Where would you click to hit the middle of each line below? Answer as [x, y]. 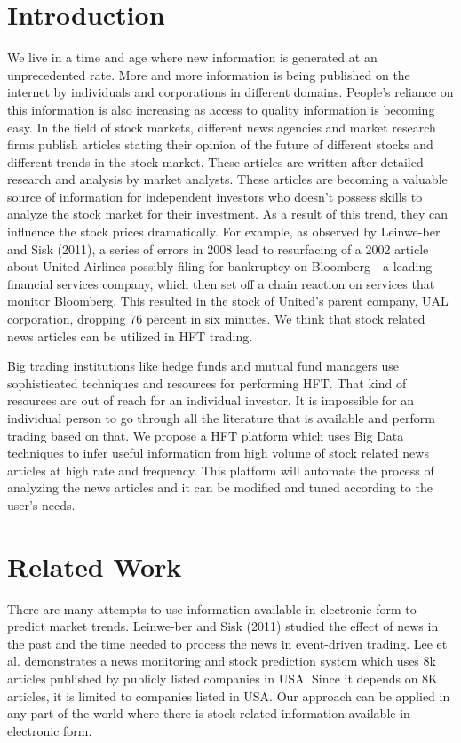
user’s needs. [41, 504]
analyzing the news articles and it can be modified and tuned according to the [220, 487]
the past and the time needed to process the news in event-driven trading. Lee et [227, 643]
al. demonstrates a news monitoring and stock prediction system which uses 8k [222, 661]
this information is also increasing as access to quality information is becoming [221, 109]
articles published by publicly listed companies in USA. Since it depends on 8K [223, 679]
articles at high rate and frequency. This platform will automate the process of [221, 470]
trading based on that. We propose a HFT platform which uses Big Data [206, 435]
